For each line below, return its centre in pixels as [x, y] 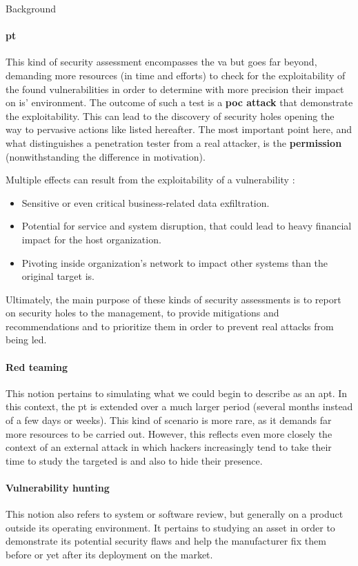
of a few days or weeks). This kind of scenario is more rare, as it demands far [169, 420]
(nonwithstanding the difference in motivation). [106, 156]
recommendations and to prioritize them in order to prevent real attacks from [170, 326]
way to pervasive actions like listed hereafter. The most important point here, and [179, 129]
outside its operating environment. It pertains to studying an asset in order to [170, 527]
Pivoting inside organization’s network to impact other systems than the [175, 262]
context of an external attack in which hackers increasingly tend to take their [169, 447]
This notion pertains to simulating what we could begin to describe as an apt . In [177, 393]
